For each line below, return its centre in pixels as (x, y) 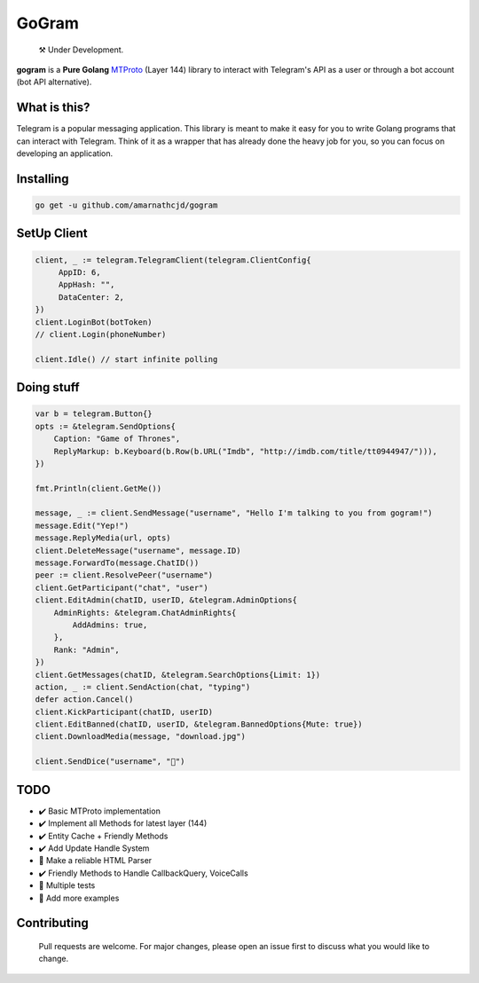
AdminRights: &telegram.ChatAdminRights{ (145, 613)
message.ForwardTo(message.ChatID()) (117, 563)
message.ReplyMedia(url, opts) (103, 538)
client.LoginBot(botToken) (94, 322)
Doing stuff (48, 387)
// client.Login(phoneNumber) (101, 334)
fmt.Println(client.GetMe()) (98, 488)
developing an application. (65, 153)
